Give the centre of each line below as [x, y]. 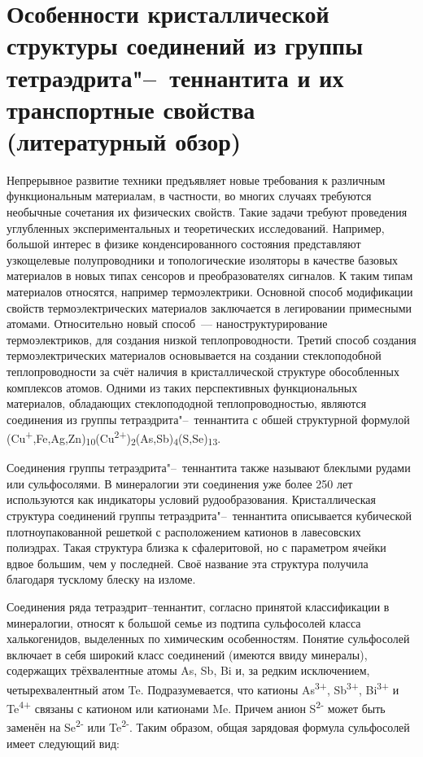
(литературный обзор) [124, 140]
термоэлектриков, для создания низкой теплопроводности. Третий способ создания [211, 339]
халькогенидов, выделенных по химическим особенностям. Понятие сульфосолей [208, 639]
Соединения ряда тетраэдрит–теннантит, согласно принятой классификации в [198, 606]
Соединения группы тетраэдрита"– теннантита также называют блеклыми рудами [209, 468]
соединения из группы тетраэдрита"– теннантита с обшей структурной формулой [208, 419]
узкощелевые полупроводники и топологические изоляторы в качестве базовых [203, 259]
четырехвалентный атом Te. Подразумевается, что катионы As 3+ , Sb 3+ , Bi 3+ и [203, 688]
